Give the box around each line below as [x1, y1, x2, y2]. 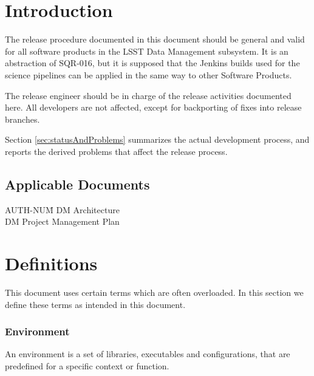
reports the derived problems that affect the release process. [5, 145, 228, 157]
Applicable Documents [5, 174, 150, 193]
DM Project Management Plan [5, 215, 120, 228]
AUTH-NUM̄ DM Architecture [5, 203, 120, 216]
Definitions [5, 251, 98, 276]
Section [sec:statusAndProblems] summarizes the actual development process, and [5, 133, 310, 146]
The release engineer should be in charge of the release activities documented [5, 89, 292, 101]
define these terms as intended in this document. [5, 298, 186, 310]
